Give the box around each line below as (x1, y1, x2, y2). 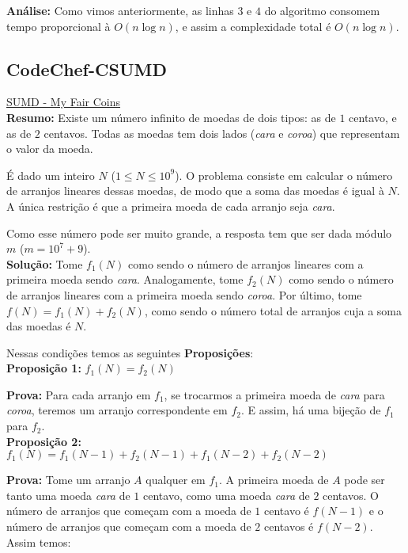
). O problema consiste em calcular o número (175, 166, 393, 183)
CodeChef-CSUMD (6, 56, 167, 81)
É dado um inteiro (6, 166, 95, 183)
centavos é (264, 518, 314, 535)
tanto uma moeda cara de (6, 486, 130, 503)
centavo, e (349, 109, 397, 125)
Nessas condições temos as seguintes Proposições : (6, 344, 254, 360)
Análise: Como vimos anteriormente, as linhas (6, 2, 234, 18)
